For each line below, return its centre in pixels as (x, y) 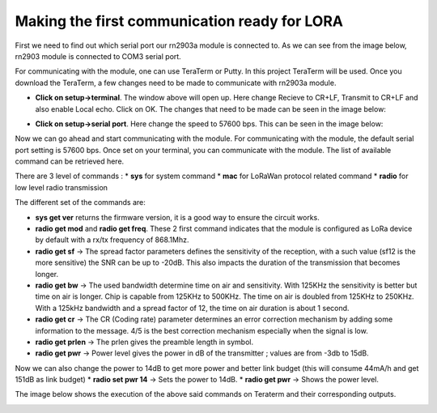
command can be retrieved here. (70, 161)
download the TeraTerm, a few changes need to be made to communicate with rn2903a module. (176, 83)
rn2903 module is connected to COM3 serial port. (98, 56)
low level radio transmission (62, 187)
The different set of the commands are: (80, 202)
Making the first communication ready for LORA (179, 21)
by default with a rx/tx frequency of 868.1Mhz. (112, 240)
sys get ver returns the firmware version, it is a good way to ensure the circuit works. (177, 217)
